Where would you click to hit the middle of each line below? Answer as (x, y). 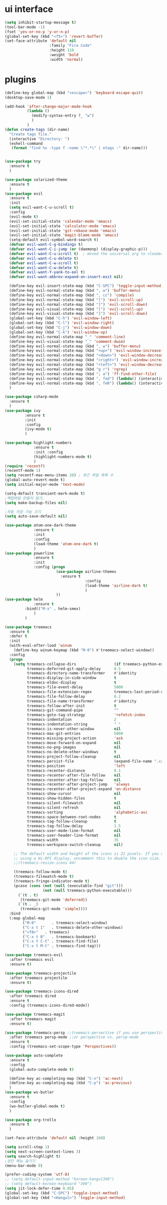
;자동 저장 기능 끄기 (23, 512)
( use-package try (23, 161)
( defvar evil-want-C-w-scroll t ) (44, 263)
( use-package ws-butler (29, 1092)
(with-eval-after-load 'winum (40, 646)
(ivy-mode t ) (38, 429)
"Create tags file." (30, 134)
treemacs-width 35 (73, 840)
